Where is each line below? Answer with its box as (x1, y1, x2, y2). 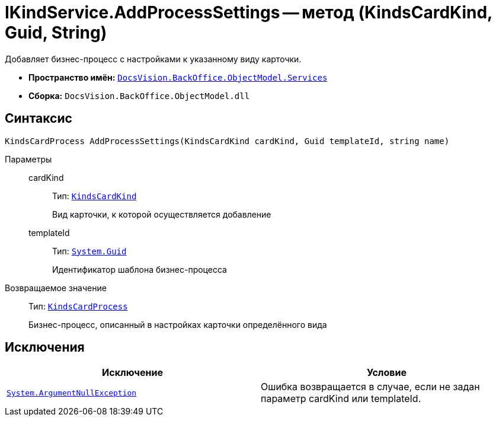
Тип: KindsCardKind (52, 190, 137, 201)
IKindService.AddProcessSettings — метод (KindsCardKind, (5, 2, 492, 23)
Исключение (102, 366, 163, 379)
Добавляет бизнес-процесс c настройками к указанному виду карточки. (5, 53, 302, 64)
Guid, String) (5, 23, 107, 43)
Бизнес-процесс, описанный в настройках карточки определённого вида (28, 319, 327, 330)
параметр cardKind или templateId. (261, 393, 421, 405)
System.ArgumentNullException (7, 388, 137, 397)
